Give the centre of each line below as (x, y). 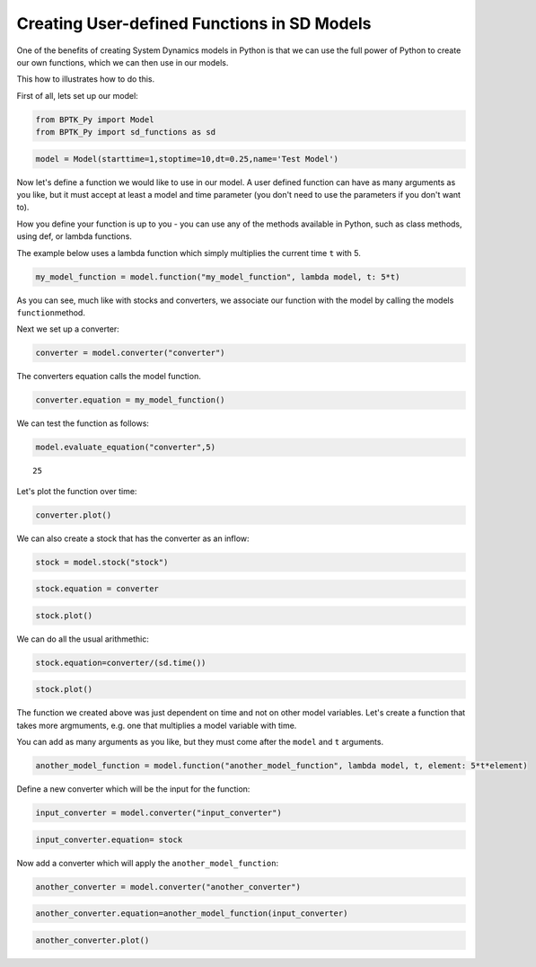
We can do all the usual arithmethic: (83, 639)
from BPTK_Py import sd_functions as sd (125, 132)
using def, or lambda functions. (74, 236)
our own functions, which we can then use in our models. (123, 62)
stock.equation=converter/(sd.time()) (121, 662)
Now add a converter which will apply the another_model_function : (147, 863)
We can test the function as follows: (83, 423)
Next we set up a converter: (68, 329)
